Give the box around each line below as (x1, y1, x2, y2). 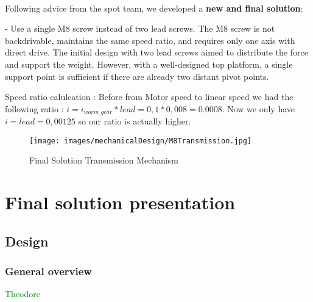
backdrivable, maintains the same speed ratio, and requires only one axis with (5, 34, 295, 46)
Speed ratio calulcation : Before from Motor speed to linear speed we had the (5, 90, 294, 103)
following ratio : (5, 102, 64, 115)
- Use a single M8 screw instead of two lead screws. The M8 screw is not (5, 22, 275, 35)
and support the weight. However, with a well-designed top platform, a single (5, 57, 293, 70)
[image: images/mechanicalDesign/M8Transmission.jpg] (29, 136, 252, 145)
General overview (5, 264, 92, 279)
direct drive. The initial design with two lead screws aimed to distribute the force (5, 46, 308, 59)
